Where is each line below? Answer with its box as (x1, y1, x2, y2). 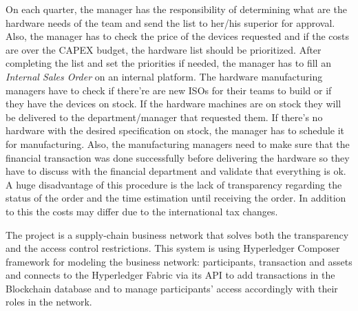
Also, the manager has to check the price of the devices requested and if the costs (6, 29, 350, 43)
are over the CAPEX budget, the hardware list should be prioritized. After (6, 42, 322, 56)
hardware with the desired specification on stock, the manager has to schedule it (6, 123, 345, 138)
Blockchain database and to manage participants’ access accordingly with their (6, 281, 338, 295)
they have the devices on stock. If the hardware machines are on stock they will (6, 96, 341, 111)
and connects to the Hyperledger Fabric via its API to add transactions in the (6, 268, 335, 282)
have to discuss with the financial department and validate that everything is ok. (6, 164, 346, 178)
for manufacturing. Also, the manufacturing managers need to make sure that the (6, 136, 350, 151)
